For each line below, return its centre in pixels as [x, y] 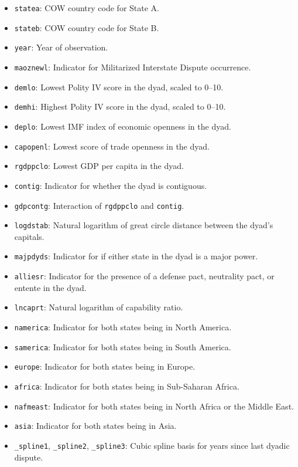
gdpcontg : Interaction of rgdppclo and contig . [99, 205]
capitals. [29, 236]
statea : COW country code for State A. [87, 8]
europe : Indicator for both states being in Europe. [105, 366]
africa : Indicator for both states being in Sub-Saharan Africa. [127, 386]
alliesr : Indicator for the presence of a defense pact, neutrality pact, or [144, 276]
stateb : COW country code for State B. [87, 27]
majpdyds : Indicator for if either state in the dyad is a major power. [136, 256]
